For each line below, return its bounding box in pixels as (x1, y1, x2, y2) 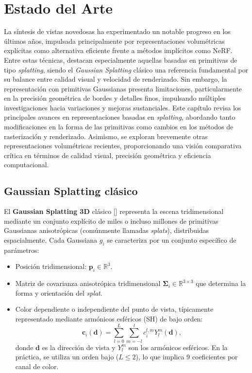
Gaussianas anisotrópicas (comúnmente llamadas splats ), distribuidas (4, 225, 209, 235)
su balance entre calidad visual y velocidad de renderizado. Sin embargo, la (4, 74, 227, 84)
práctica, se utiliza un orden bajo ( (15, 352, 119, 362)
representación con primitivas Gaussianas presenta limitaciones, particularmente (4, 83, 242, 93)
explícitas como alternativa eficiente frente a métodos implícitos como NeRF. (4, 45, 233, 55)
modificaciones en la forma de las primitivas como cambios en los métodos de (4, 122, 234, 132)
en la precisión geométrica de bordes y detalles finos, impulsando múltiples (4, 93, 226, 103)
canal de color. (15, 361, 59, 371)
